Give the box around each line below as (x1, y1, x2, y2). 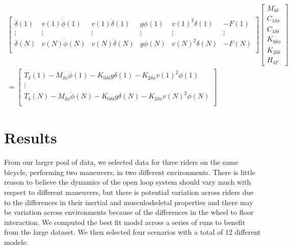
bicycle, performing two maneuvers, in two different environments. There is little (4, 166, 255, 177)
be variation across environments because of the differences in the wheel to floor (4, 207, 254, 217)
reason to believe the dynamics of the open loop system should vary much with (4, 177, 251, 187)
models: (4, 236, 28, 247)
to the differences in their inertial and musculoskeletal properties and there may (4, 196, 253, 207)
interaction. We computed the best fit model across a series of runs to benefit (4, 216, 246, 227)
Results (4, 127, 57, 148)
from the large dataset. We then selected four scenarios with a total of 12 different (4, 227, 261, 237)
